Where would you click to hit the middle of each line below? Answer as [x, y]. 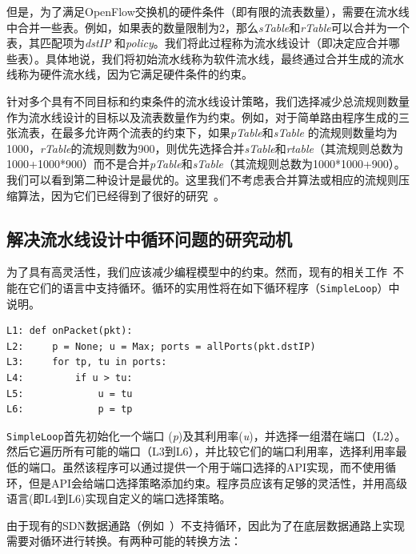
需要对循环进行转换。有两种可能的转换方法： [124, 541]
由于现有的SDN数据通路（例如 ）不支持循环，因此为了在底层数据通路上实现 [206, 525]
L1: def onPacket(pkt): [70, 331]
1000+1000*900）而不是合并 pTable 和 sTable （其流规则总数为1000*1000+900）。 [206, 164]
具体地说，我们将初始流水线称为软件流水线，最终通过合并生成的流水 [224, 58]
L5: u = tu [70, 393]
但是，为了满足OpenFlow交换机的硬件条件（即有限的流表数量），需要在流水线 [208, 11]
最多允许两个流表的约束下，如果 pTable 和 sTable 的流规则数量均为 [230, 132]
